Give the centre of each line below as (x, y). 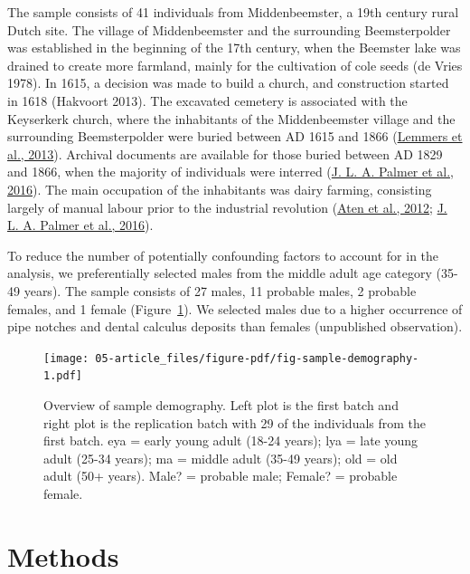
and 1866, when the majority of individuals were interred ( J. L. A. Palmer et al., (230, 172)
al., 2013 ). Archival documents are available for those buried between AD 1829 (225, 153)
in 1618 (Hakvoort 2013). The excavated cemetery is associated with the (207, 100)
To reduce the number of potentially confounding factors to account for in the (223, 255)
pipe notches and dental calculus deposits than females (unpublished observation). (235, 326)
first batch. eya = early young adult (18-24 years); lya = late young (231, 440)
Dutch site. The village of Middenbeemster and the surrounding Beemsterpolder (229, 29)
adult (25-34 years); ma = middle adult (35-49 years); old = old (221, 458)
